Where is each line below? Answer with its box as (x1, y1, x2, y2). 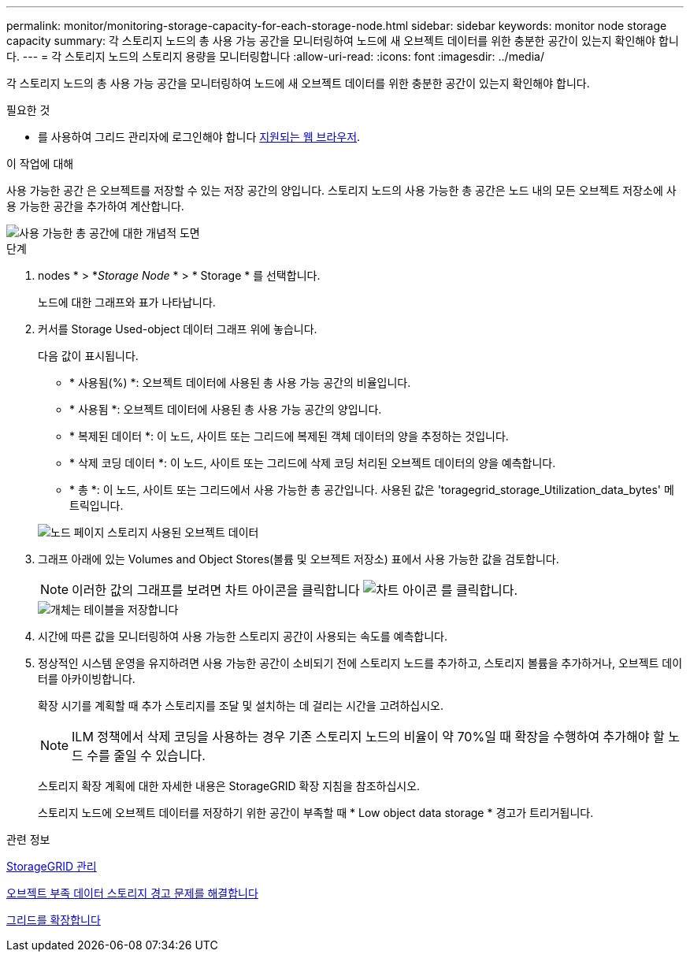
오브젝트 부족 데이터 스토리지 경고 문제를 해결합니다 (6, 886, 258, 900)
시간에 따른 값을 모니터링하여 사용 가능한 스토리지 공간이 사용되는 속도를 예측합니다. (38, 629, 447, 643)
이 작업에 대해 (6, 157, 74, 170)
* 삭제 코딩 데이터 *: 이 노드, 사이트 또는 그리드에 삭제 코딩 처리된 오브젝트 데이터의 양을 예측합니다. (69, 456, 556, 470)
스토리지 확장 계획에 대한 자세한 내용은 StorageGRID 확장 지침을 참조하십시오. (38, 779, 421, 793)
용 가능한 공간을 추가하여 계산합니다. (6, 199, 184, 213)
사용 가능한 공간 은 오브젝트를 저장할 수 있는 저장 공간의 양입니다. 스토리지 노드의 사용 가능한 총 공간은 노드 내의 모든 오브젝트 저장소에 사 (6, 184, 677, 197)
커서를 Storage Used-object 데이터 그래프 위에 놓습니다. (38, 322, 317, 336)
